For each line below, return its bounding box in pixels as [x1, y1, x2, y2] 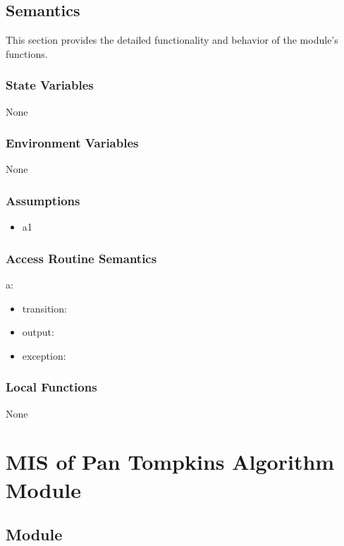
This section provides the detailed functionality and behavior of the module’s [6, 32, 338, 47]
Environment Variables [6, 134, 139, 152]
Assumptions [6, 191, 80, 209]
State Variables [6, 76, 94, 94]
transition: [22, 301, 67, 315]
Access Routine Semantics [6, 249, 157, 267]
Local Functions [6, 378, 97, 396]
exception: [22, 348, 66, 363]
